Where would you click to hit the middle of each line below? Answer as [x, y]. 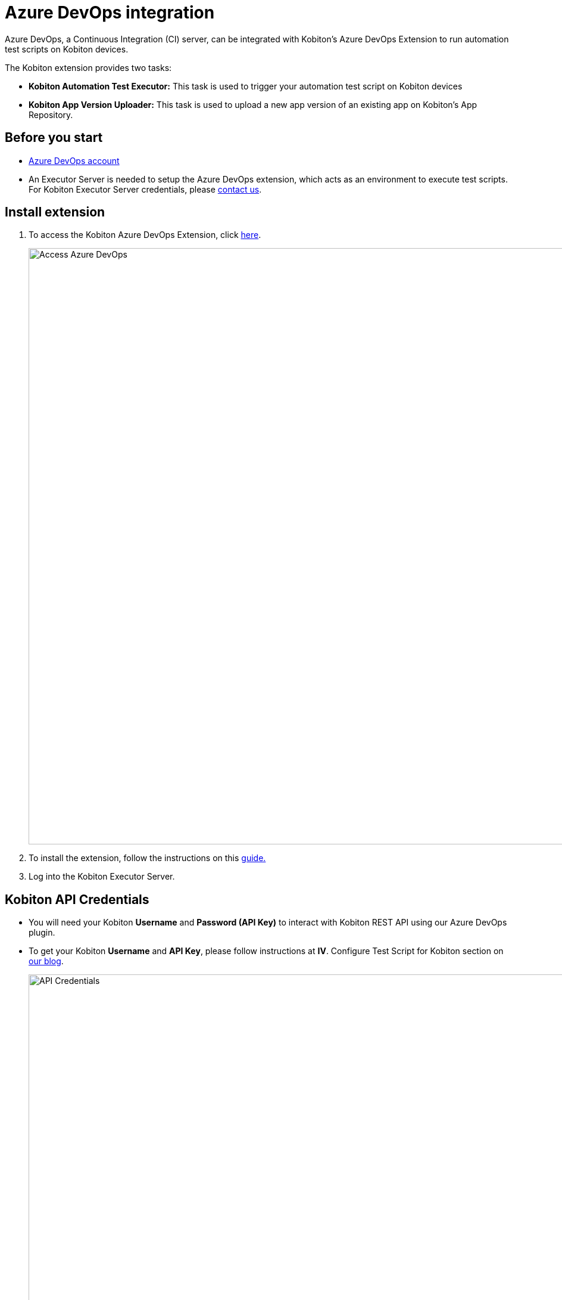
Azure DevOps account [74, 160]
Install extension [55, 212]
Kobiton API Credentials [77, 899]
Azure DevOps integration [110, 13]
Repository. [51, 114]
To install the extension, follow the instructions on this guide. [147, 858]
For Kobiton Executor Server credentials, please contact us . [145, 189]
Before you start [54, 138]
